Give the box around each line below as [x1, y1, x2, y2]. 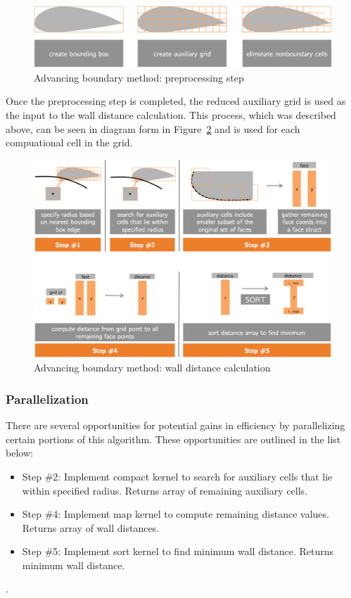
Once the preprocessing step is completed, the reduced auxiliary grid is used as [6, 94, 346, 108]
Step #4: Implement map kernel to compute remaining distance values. [22, 507, 329, 521]
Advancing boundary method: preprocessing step [34, 70, 244, 84]
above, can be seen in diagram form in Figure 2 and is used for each [6, 121, 300, 136]
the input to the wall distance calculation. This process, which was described [6, 107, 336, 122]
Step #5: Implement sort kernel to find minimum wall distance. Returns [22, 544, 334, 559]
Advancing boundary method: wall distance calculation [34, 360, 271, 375]
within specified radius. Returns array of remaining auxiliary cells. [22, 483, 308, 497]
